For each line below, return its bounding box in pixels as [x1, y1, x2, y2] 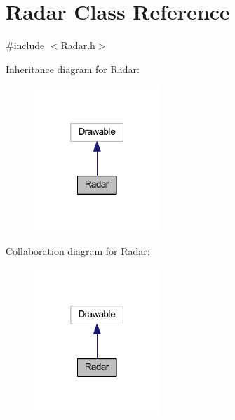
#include [6, 38, 45, 53]
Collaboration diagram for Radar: [6, 244, 150, 258]
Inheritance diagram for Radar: [6, 61, 140, 76]
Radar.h [60, 38, 95, 53]
